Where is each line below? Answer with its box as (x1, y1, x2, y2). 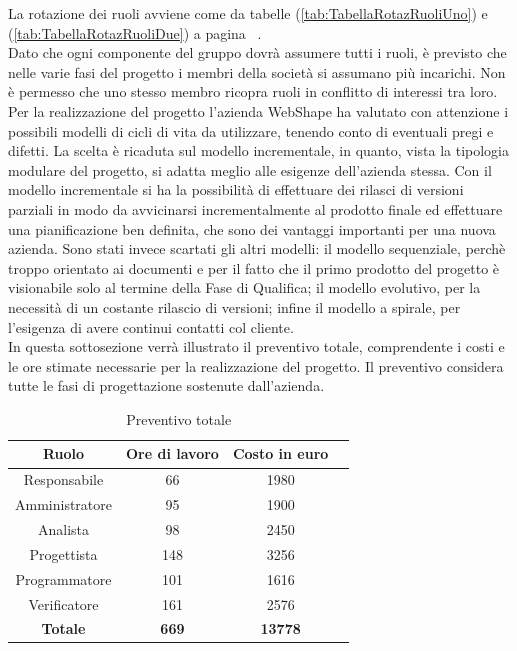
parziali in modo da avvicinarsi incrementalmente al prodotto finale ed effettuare (8, 198, 503, 219)
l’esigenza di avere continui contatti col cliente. (8, 316, 294, 337)
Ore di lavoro (126, 443, 219, 464)
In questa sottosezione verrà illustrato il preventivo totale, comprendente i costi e (8, 336, 505, 357)
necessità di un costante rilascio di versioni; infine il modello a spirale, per (8, 296, 461, 317)
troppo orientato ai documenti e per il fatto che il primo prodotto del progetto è (8, 257, 500, 278)
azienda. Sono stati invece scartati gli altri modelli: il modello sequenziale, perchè (8, 238, 506, 259)
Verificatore (28, 593, 99, 614)
